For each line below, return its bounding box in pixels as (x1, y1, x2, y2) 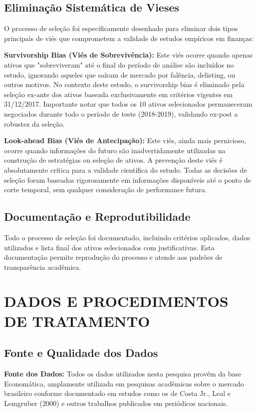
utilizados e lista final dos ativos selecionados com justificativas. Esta (4, 242, 215, 252)
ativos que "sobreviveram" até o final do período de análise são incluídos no (4, 59, 234, 70)
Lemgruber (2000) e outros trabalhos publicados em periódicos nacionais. (4, 397, 228, 408)
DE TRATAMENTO (4, 310, 150, 331)
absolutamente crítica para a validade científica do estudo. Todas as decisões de (4, 164, 247, 175)
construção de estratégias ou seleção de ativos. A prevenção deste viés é (4, 155, 223, 165)
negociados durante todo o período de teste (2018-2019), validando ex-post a (4, 108, 238, 119)
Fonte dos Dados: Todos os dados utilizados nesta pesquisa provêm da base (4, 368, 242, 379)
